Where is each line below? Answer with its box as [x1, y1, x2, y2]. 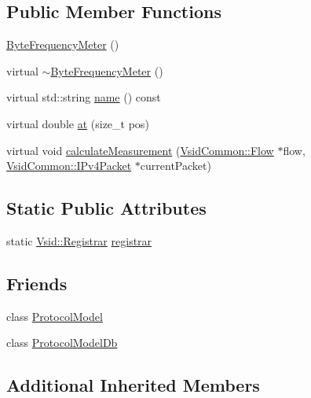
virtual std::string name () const [6, 89, 161, 105]
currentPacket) [140, 157, 211, 174]
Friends [6, 271, 68, 295]
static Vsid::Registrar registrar [6, 232, 152, 249]
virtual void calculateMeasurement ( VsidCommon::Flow [6, 142, 274, 158]
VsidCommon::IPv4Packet [6, 157, 132, 174]
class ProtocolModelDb [6, 334, 118, 351]
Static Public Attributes [6, 196, 207, 220]
